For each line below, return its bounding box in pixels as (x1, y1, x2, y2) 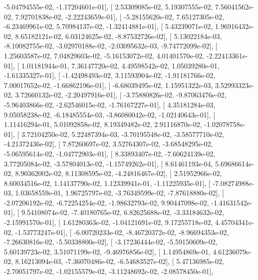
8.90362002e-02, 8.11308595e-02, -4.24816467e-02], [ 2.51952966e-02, (15, 168, 222, 178)
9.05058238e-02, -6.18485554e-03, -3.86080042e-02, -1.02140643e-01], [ (4, 109, 216, 119)
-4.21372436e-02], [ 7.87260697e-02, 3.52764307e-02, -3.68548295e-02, (4, 138, 213, 149)
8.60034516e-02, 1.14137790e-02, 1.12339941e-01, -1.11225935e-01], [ (4, 177, 211, 188)
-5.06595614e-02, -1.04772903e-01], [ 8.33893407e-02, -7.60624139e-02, (4, 148, 216, 158)
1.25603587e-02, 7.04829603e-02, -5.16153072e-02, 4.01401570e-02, (4, 50, 205, 60)
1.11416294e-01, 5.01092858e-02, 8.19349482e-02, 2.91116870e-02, (4, 119, 202, 129)
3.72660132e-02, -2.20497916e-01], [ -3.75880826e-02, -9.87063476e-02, (15, 89, 227, 100)
